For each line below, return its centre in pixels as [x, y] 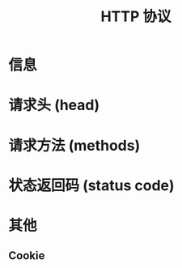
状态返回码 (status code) [92, 185]
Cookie [27, 256]
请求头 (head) [54, 105]
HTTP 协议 [136, 17]
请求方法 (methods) [74, 145]
